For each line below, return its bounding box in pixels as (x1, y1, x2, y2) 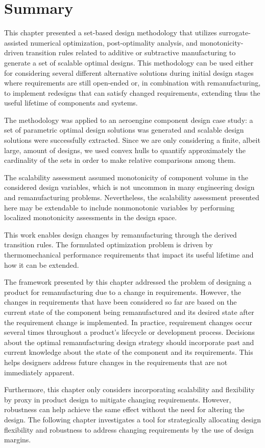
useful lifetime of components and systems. (4, 97, 138, 108)
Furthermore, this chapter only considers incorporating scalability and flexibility (4, 384, 255, 395)
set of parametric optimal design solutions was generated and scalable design (4, 124, 244, 135)
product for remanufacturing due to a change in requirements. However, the (4, 286, 241, 297)
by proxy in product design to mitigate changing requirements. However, (4, 394, 231, 404)
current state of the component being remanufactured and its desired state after (4, 306, 254, 317)
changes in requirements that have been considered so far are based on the (4, 296, 237, 307)
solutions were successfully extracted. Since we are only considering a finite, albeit (4, 135, 260, 145)
